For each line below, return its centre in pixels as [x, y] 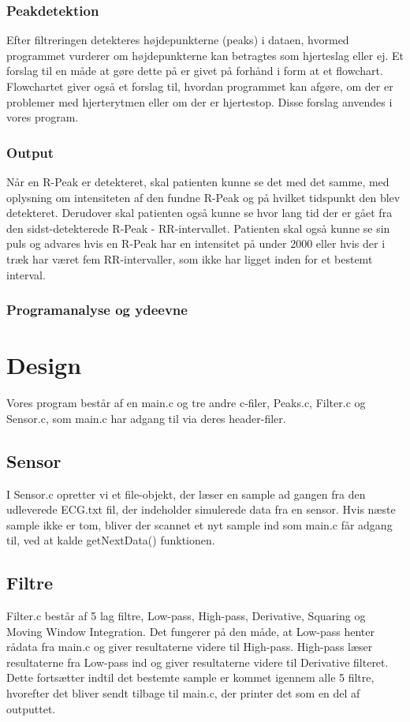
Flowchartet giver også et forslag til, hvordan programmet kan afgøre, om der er [200, 86]
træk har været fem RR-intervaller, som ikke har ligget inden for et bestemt [190, 258]
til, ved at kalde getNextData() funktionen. [111, 540]
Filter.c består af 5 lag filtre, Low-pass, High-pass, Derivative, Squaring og [186, 616]
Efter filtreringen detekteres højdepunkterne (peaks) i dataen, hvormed [178, 40]
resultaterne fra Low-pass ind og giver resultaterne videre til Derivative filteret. [198, 662]
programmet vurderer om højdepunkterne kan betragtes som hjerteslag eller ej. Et [205, 55]
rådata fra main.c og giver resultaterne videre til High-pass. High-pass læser [190, 647]
